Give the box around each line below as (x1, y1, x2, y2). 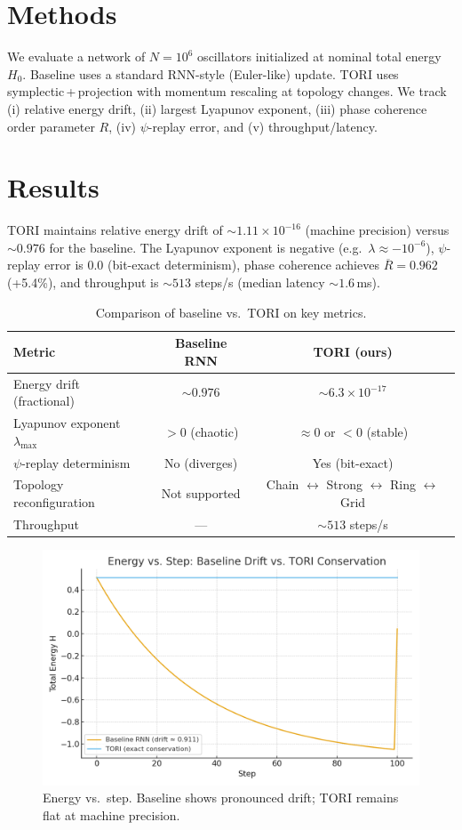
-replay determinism (21, 453, 131, 471)
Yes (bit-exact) (312, 453, 394, 471)
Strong (326, 475, 362, 494)
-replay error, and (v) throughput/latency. (147, 117, 378, 135)
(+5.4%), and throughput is (7, 273, 159, 291)
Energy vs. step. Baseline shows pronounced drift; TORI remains (43, 788, 399, 807)
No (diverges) (164, 453, 238, 471)
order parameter (7, 117, 95, 135)
